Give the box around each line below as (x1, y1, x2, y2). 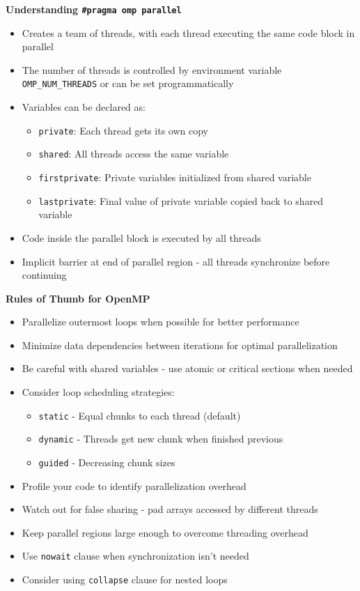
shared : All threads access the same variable (38, 146, 229, 161)
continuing (22, 268, 67, 282)
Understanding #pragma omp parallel (6, 2, 182, 16)
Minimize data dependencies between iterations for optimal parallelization (22, 337, 338, 352)
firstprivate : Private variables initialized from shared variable (38, 170, 311, 184)
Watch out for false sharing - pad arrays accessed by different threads (22, 502, 318, 516)
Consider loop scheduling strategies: (22, 385, 175, 399)
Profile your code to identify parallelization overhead (22, 478, 246, 493)
